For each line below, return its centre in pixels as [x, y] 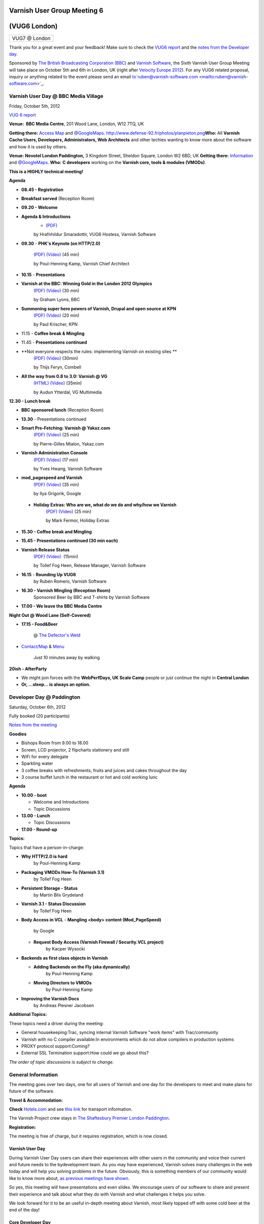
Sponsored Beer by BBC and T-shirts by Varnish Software [92, 597]
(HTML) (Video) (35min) [58, 383]
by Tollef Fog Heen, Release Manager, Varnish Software [90, 565]
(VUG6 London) [33, 26]
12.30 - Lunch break [30, 401]
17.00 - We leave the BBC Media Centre [62, 606]
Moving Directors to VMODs [63, 983]
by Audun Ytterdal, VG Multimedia [68, 392]
